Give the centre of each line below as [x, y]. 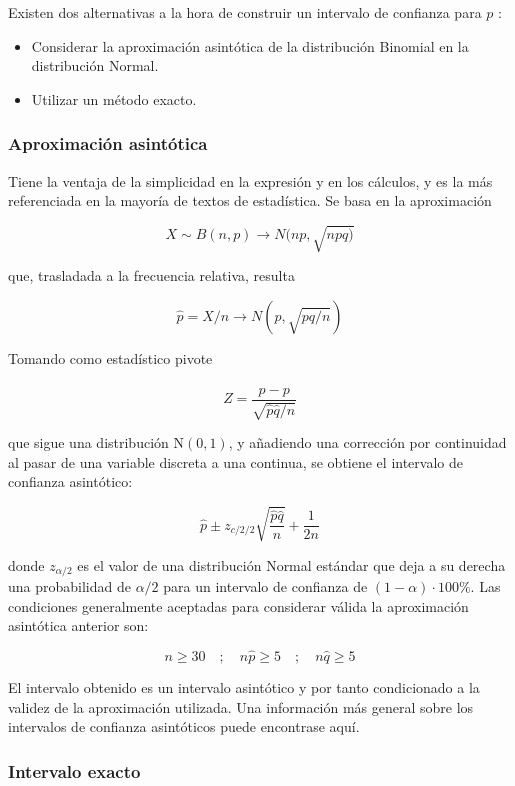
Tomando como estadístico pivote [110, 357]
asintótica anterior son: [78, 625]
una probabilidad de [69, 585]
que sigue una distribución [88, 442]
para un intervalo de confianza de [265, 585]
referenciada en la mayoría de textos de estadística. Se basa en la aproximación [250, 200]
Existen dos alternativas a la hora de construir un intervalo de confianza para [245, 12]
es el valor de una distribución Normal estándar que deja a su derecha [291, 564]
